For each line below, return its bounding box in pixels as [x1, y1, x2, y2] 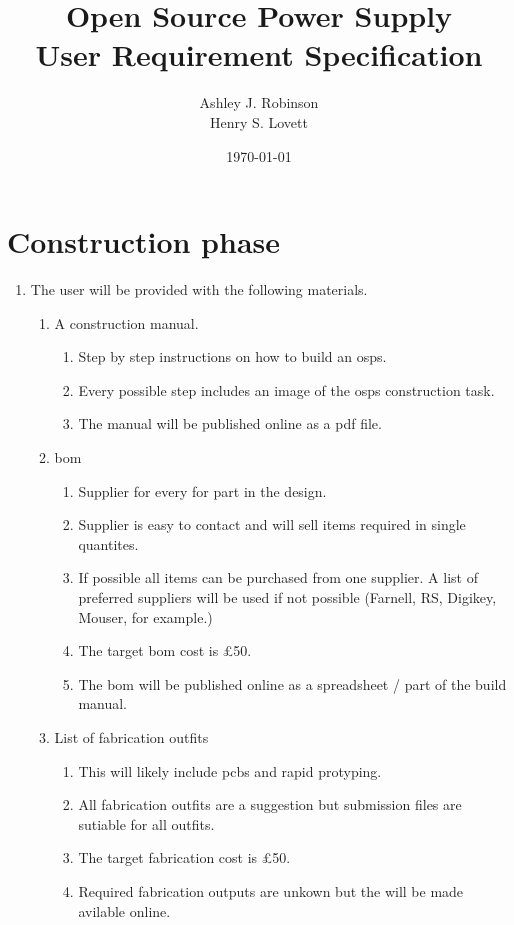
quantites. [78, 533, 139, 554]
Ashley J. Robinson [199, 92, 319, 113]
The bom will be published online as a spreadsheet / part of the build [78, 673, 507, 694]
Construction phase [7, 221, 281, 262]
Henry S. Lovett [210, 111, 308, 132]
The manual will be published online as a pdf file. [78, 413, 382, 434]
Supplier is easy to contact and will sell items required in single [78, 514, 466, 535]
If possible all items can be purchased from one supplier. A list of [78, 567, 478, 588]
